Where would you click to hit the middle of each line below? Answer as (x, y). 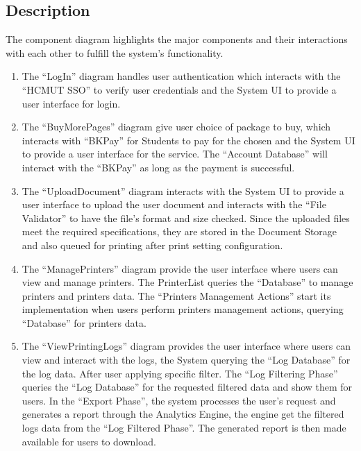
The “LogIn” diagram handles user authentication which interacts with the (181, 76)
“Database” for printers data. (84, 322)
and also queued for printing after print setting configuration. (152, 245)
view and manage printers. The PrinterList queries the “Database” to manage (187, 282)
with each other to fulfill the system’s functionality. (115, 52)
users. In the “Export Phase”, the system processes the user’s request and (179, 400)
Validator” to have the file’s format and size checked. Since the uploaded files (186, 218)
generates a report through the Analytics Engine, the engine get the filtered (183, 414)
